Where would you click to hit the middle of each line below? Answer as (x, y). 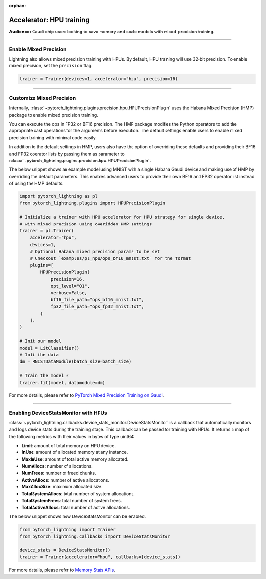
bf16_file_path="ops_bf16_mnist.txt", (98, 300)
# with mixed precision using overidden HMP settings (86, 224)
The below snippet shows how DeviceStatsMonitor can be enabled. (78, 516)
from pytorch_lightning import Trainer (67, 530)
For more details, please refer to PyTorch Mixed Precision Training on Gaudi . (86, 395)
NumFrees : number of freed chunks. (59, 473)
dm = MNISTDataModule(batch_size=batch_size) (75, 362)
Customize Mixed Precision (43, 98)
